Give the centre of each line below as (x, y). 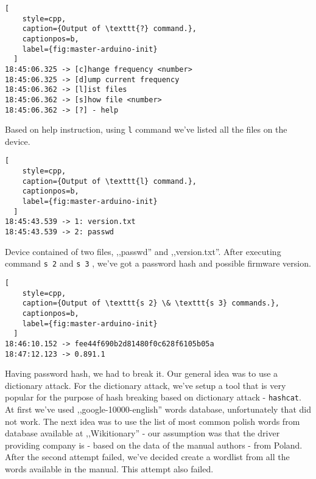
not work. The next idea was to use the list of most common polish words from (153, 421)
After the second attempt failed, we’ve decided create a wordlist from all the (147, 457)
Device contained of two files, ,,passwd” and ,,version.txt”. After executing (143, 251)
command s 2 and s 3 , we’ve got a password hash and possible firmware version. (158, 263)
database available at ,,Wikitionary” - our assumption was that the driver (142, 433)
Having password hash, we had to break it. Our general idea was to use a (142, 373)
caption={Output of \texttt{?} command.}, (109, 29)
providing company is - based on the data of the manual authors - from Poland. (154, 445)
